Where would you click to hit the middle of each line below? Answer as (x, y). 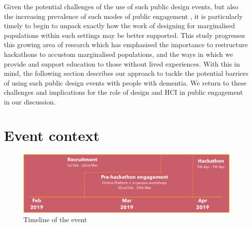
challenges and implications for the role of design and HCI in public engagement (124, 92)
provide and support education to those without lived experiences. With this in (122, 63)
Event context (52, 135)
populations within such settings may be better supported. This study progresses (125, 35)
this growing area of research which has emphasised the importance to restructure (126, 44)
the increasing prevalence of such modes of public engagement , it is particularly (123, 16)
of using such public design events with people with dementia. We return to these (125, 82)
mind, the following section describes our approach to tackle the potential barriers (126, 73)
